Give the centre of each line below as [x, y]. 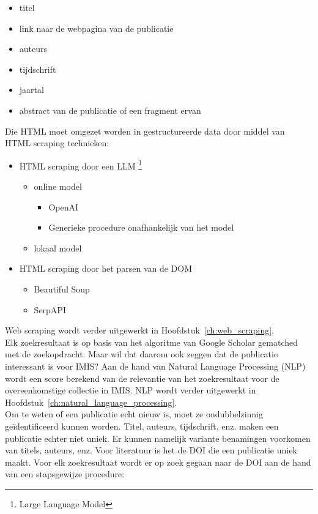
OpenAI [64, 207]
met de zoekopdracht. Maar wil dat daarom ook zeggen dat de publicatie [142, 354]
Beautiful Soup [62, 289]
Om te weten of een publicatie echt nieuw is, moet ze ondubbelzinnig [134, 414]
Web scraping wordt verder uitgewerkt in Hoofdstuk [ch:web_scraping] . [139, 330]
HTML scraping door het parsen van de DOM [106, 268]
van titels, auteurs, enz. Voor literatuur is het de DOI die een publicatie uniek [151, 450]
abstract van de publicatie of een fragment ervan [110, 110]
